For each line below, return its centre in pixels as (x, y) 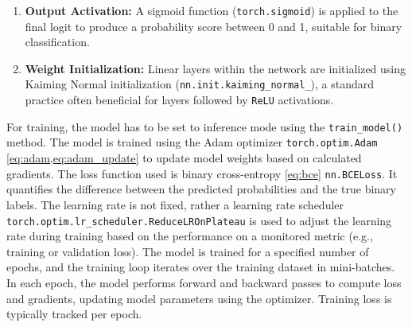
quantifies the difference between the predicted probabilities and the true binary (201, 189)
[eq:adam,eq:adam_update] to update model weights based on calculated (184, 158)
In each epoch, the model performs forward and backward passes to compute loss (204, 282)
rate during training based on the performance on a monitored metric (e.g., (190, 236)
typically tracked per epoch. (74, 314)
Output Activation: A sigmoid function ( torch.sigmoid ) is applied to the (212, 10)
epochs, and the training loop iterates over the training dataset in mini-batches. (201, 267)
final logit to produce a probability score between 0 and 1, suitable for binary (214, 26)
